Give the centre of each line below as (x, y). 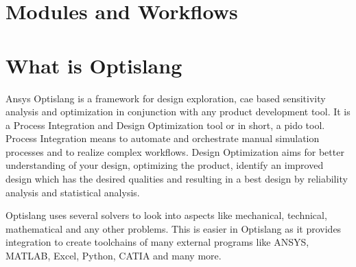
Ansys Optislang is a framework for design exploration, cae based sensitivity (166, 98)
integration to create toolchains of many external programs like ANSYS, (157, 242)
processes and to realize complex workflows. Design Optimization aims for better (175, 151)
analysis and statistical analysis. (73, 192)
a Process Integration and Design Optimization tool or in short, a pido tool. (165, 125)
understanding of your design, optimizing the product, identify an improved (165, 165)
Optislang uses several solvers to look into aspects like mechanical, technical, (166, 215)
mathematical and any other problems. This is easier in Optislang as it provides (174, 228)
